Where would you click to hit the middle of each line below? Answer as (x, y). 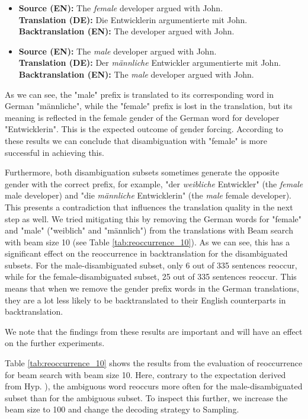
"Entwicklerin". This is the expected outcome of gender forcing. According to (144, 129)
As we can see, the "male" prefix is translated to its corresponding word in (139, 94)
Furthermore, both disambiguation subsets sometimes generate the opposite (142, 172)
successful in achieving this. (54, 152)
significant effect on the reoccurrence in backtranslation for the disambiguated (146, 253)
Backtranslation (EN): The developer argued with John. (126, 31)
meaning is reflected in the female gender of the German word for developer (142, 117)
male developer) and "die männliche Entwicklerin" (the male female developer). (148, 195)
